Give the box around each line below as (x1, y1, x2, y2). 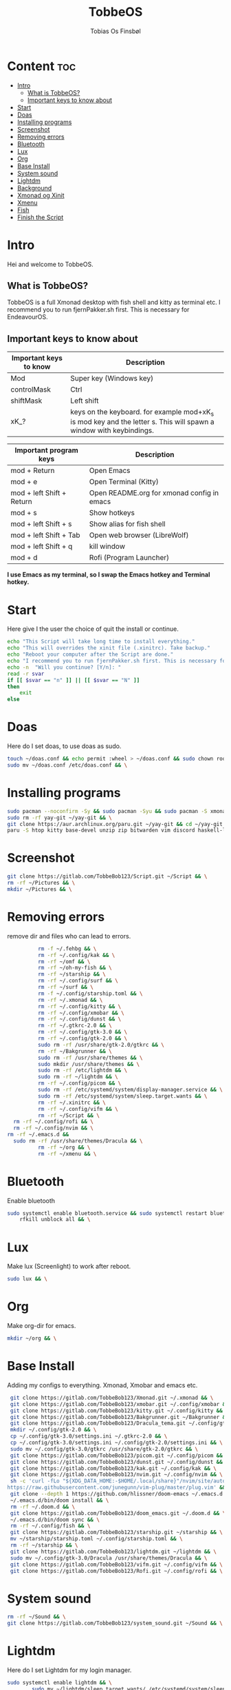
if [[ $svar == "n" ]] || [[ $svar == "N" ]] (7, 676, 140, 683)
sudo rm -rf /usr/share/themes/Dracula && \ (13, 1138, 143, 1145)
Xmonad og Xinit (16, 191, 65, 199)
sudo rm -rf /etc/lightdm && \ (37, 1067, 128, 1074)
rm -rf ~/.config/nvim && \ (13, 1125, 94, 1131)
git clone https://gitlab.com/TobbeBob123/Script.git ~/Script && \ (7, 873, 208, 880)
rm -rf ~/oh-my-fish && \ (37, 965, 112, 972)
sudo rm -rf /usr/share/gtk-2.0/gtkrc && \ (37, 1041, 165, 1048)
